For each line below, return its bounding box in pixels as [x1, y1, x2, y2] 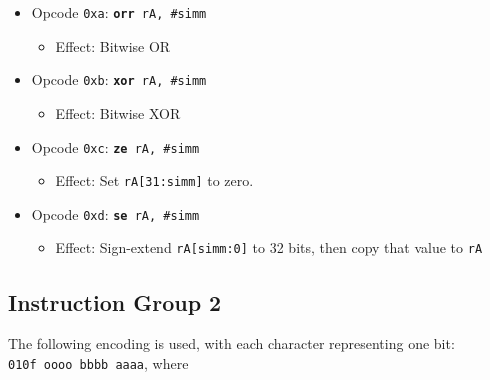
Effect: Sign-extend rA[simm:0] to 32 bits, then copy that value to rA [55, 237, 483, 258]
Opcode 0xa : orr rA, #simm [31, 2, 207, 22]
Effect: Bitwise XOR [55, 102, 181, 123]
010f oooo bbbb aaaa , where [8, 352, 189, 373]
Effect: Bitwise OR [55, 35, 171, 56]
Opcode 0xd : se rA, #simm [31, 203, 200, 224]
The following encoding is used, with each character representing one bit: [8, 333, 455, 354]
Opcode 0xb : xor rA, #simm [31, 69, 207, 90]
